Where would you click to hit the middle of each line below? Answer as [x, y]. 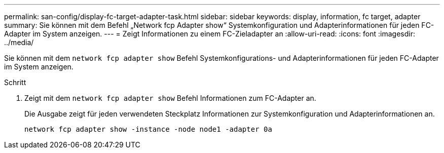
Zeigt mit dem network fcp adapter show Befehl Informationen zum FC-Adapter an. [170, 98]
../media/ [19, 42]
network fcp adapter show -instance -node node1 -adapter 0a [148, 129]
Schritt [15, 82]
